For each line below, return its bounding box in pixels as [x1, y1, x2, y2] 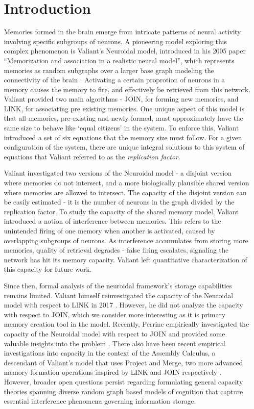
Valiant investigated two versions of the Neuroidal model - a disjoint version [4, 168, 232, 178]
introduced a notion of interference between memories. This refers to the [4, 216, 221, 226]
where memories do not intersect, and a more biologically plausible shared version [4, 178, 249, 188]
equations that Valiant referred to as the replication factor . [4, 151, 180, 161]
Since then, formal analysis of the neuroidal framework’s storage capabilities [4, 280, 232, 290]
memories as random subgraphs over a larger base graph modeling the [4, 65, 214, 75]
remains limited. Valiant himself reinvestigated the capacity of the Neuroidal [4, 290, 233, 300]
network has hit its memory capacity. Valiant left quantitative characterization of [4, 254, 247, 264]
